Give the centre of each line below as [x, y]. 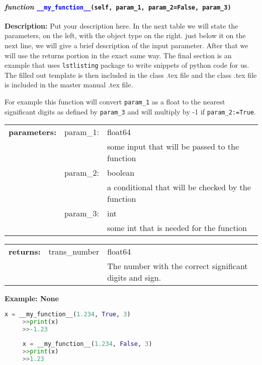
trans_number [74, 252]
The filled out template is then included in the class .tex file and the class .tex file [131, 75]
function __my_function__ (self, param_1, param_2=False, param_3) [118, 6]
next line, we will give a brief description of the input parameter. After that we [126, 45]
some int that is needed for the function [177, 228]
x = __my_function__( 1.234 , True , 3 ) [68, 314]
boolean [121, 173]
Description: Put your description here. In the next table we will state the [121, 25]
